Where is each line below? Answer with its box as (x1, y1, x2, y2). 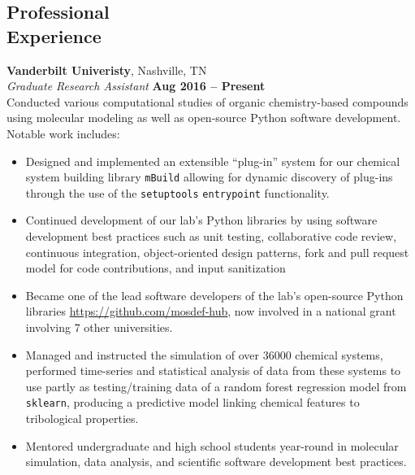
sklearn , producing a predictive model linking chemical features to (25, 394, 360, 411)
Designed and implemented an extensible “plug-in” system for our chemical (25, 152, 400, 169)
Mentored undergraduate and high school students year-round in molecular (25, 437, 399, 454)
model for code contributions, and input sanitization (25, 259, 286, 277)
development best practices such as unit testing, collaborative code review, (25, 228, 397, 245)
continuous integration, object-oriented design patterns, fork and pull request (25, 243, 409, 260)
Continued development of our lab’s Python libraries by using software (25, 211, 378, 229)
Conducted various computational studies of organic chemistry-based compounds (6, 93, 409, 110)
